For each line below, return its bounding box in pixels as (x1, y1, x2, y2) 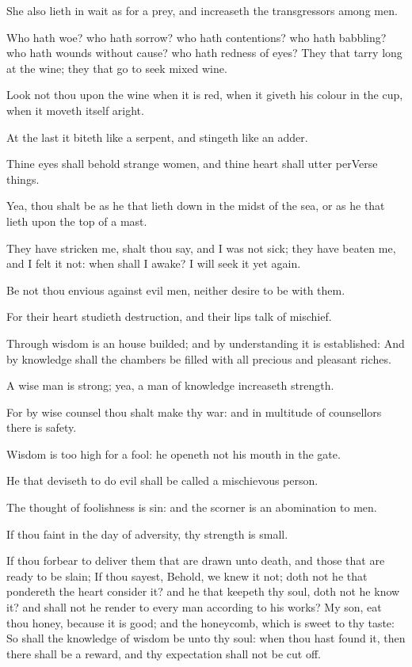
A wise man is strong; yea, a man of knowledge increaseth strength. (6, 377, 334, 394)
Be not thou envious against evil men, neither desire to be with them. (6, 281, 345, 298)
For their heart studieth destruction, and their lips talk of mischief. (6, 308, 332, 325)
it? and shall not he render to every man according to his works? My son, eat (6, 599, 382, 616)
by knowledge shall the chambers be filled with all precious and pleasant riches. (6, 350, 391, 367)
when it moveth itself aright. (6, 101, 144, 118)
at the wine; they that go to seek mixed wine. (6, 59, 227, 76)
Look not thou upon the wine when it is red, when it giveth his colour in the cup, (6, 86, 403, 103)
